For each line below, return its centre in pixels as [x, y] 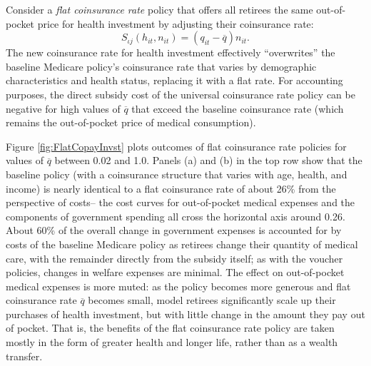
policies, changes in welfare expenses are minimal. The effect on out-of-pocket [175, 272]
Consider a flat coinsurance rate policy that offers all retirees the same [159, 9]
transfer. [24, 356]
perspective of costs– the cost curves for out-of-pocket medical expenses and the [181, 202]
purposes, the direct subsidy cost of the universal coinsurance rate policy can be [181, 94]
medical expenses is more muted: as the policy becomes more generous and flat [178, 286]
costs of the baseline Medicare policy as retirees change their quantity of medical [182, 244]
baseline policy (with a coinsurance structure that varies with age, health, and [177, 174]
